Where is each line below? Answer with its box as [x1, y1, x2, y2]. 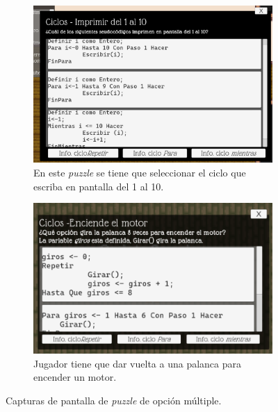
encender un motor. [33, 370, 117, 384]
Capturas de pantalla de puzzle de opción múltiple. [6, 393, 222, 408]
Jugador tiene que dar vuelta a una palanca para [33, 356, 242, 370]
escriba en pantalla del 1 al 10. [33, 179, 164, 193]
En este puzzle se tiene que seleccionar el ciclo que [33, 165, 246, 180]
